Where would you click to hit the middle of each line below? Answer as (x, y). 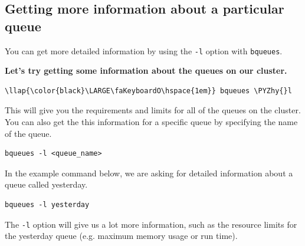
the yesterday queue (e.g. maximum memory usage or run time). (121, 236)
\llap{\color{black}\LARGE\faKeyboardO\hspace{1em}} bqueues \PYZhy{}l (148, 91)
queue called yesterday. (46, 184)
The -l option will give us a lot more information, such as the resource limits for (151, 224)
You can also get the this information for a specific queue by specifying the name (151, 122)
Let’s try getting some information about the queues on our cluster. (146, 70)
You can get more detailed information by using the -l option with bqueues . (144, 50)
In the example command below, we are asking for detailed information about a (149, 173)
